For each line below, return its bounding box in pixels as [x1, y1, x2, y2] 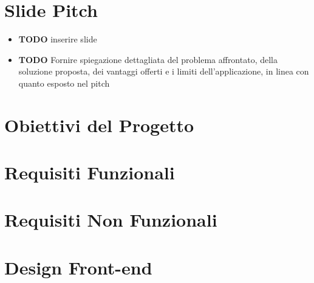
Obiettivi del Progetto [4, 112, 194, 137]
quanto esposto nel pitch [18, 76, 110, 89]
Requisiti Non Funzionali [4, 207, 217, 232]
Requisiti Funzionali [4, 160, 175, 185]
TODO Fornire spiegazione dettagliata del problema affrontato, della [18, 53, 278, 65]
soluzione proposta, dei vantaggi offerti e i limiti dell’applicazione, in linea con [18, 65, 309, 78]
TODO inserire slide [18, 33, 97, 45]
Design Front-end [4, 255, 152, 279]
